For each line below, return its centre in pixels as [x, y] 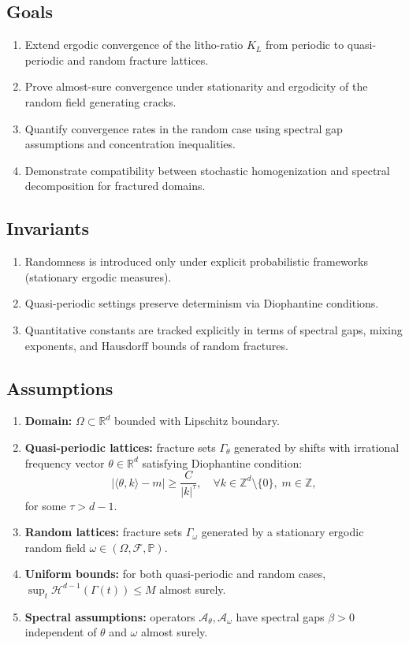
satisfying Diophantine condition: [222, 462]
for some [45, 505]
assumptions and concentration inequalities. [130, 144]
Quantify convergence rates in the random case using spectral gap [184, 128]
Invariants [48, 228]
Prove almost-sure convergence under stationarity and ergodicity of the [196, 86]
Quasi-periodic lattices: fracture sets [120, 447]
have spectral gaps [280, 616]
